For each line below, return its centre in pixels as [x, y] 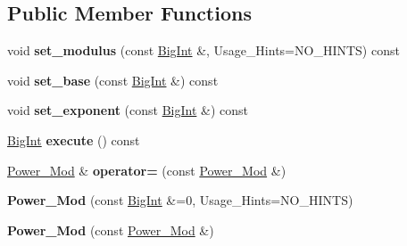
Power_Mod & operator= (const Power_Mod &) [147, 170]
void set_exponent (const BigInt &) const [128, 110]
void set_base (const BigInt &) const [113, 80]
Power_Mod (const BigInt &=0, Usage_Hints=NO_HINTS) [180, 200]
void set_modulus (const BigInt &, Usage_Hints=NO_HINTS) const [203, 50]
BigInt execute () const [74, 139]
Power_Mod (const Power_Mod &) [111, 230]
